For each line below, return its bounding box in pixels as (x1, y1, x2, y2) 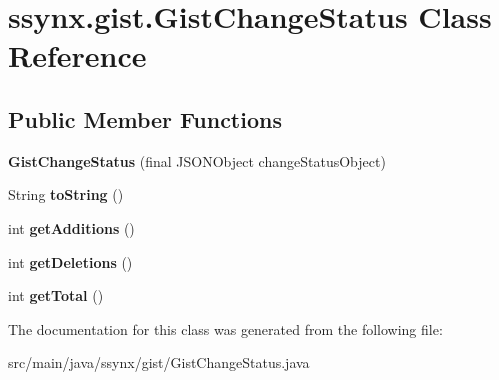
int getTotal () (8, 285, 104, 306)
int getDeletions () (8, 251, 133, 272)
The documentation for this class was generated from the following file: (8, 318, 443, 339)
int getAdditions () (8, 217, 135, 238)
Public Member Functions (8, 103, 282, 134)
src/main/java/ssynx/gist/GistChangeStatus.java (8, 352, 310, 373)
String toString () (8, 184, 124, 205)
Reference (8, 35, 147, 76)
